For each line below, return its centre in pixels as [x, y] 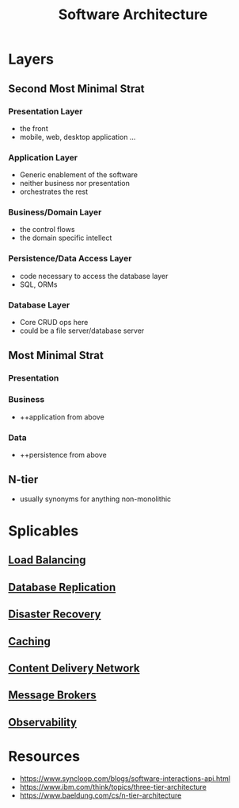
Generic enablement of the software [79, 175]
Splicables [44, 531]
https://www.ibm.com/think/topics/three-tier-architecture [113, 787]
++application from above [62, 417]
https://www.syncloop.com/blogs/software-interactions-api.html [125, 778]
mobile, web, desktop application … [78, 137]
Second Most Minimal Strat [76, 89]
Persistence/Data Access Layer [70, 258]
